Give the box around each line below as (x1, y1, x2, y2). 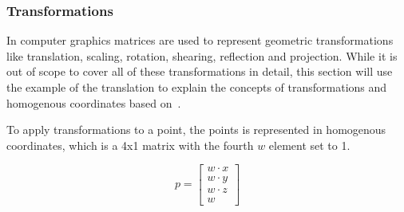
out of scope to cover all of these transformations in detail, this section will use (6, 63, 393, 80)
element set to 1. (268, 136, 351, 153)
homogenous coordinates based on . (6, 94, 181, 111)
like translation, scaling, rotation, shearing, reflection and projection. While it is (6, 47, 398, 64)
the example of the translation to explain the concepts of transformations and (6, 79, 387, 95)
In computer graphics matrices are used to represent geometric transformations (6, 32, 394, 49)
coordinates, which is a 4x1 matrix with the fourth (6, 136, 254, 153)
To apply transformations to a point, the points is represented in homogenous (6, 121, 386, 138)
